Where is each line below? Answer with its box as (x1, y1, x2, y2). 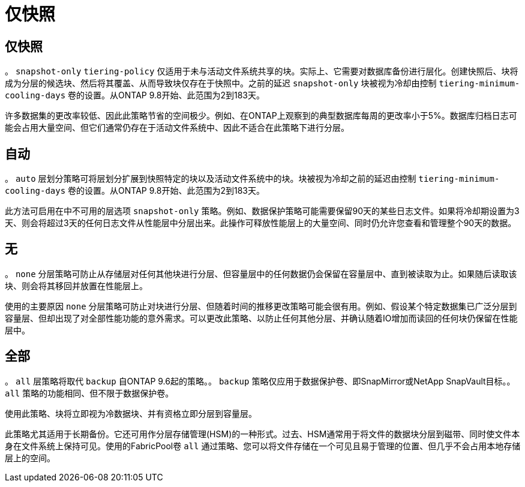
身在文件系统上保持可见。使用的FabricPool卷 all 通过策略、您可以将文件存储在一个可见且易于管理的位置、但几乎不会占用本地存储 (5, 440, 521, 451)
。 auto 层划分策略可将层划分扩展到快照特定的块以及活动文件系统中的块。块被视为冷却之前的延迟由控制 (5, 173, 416, 184)
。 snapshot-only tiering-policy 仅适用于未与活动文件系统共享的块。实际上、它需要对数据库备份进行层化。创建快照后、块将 (5, 66, 518, 77)
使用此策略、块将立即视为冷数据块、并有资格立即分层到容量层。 (5, 408, 257, 419)
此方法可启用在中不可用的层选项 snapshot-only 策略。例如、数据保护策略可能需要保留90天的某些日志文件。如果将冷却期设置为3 (5, 206, 520, 217)
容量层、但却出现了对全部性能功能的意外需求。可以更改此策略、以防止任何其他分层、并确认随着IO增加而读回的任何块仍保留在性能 (5, 312, 518, 323)
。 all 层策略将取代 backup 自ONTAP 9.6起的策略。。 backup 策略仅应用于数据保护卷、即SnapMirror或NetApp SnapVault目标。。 (5, 375, 515, 386)
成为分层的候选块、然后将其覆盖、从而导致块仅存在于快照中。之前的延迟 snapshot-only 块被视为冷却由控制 (5, 78, 437, 89)
